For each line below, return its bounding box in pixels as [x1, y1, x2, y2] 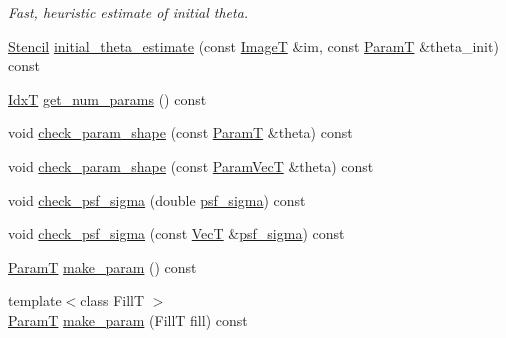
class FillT [80, 290, 145, 311]
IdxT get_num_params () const [8, 88, 207, 109]
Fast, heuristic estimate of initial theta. [8, 2, 249, 22]
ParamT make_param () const [8, 256, 197, 277]
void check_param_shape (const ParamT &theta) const [8, 122, 353, 143]
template [8, 290, 62, 311]
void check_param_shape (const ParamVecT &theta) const [8, 155, 374, 176]
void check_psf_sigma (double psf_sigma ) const [8, 189, 306, 210]
